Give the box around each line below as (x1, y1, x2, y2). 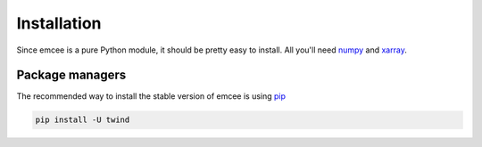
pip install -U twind (35, 115, 130, 125)
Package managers (16, 68, 127, 83)
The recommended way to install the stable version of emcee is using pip (16, 91, 286, 102)
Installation (16, 13, 102, 33)
